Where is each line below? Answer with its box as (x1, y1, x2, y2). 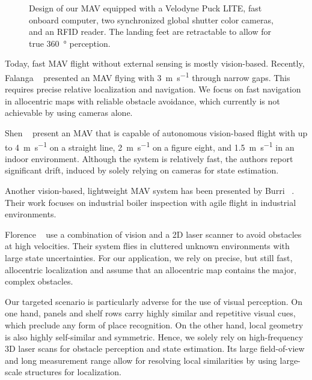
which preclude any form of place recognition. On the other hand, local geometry (5, 318, 304, 331)
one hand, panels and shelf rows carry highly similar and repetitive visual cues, (5, 307, 296, 319)
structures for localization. (25, 366, 122, 378)
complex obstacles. (5, 275, 73, 288)
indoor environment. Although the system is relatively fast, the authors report (5, 152, 293, 164)
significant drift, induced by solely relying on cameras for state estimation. (5, 164, 279, 176)
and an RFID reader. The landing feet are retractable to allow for (29, 25, 271, 38)
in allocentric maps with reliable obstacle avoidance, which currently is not (5, 94, 280, 107)
